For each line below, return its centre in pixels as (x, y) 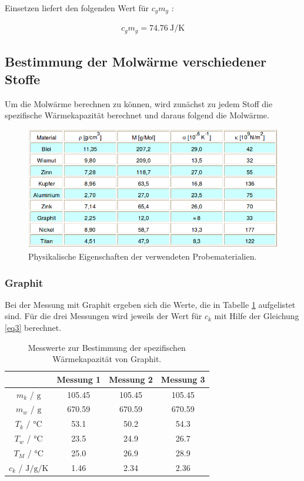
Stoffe (23, 79)
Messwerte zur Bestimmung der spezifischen (107, 347)
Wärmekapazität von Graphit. (107, 359)
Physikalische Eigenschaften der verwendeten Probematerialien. (143, 256)
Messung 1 (79, 379)
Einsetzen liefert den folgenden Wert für (77, 8)
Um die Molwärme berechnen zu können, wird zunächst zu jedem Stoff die (139, 103)
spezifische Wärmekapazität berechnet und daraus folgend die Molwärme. (137, 115)
